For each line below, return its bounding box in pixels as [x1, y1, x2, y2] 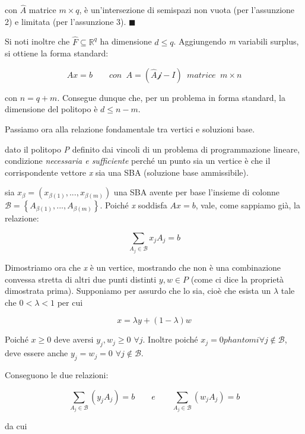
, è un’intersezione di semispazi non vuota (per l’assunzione [79, 4, 295, 16]
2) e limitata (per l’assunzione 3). [5, 15, 126, 27]
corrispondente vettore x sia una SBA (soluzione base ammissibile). [5, 166, 249, 178]
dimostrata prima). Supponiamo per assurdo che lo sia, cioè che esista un [5, 284, 271, 297]
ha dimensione [100, 35, 152, 47]
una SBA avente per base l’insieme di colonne [113, 186, 280, 198]
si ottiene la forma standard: [5, 47, 109, 59]
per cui [57, 296, 83, 308]
